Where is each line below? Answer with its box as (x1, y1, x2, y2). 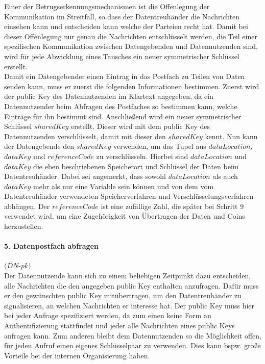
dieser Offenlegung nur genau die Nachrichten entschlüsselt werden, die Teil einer (4, 31, 257, 41)
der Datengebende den (4, 141, 75, 151)
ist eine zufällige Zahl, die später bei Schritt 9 (101, 200, 244, 211)
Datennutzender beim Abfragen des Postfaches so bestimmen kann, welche (4, 100, 237, 111)
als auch (212, 171, 238, 181)
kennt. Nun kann (205, 131, 258, 141)
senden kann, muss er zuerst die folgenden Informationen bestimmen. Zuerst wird (4, 81, 259, 91)
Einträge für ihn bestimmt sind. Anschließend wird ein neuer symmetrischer (4, 111, 242, 121)
